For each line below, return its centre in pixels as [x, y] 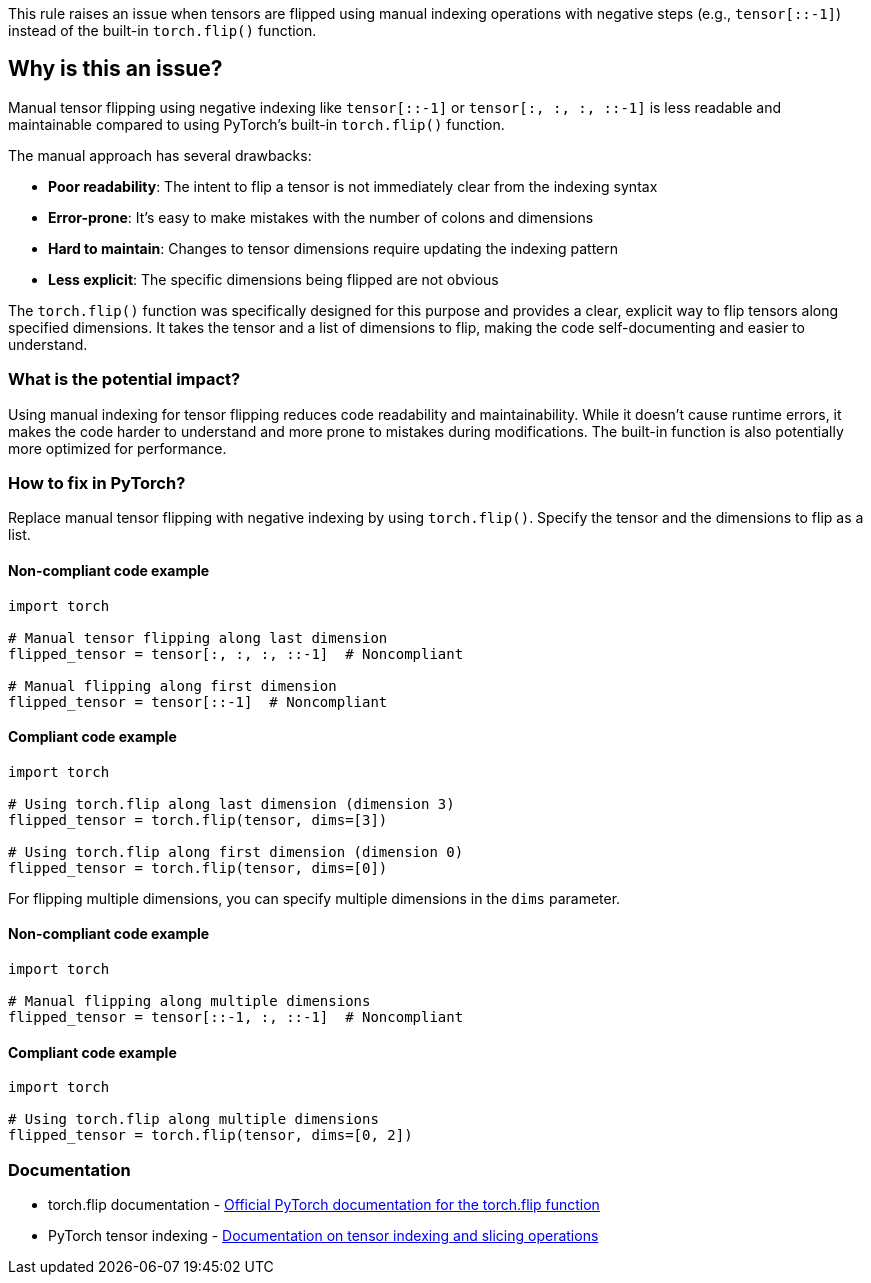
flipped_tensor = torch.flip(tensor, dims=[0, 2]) [210, 1135]
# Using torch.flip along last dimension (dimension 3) [231, 803]
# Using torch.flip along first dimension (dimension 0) [236, 851]
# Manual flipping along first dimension [172, 685]
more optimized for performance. [117, 448]
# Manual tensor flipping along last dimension [198, 637]
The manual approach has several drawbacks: [160, 155]
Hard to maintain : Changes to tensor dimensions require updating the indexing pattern [333, 248]
